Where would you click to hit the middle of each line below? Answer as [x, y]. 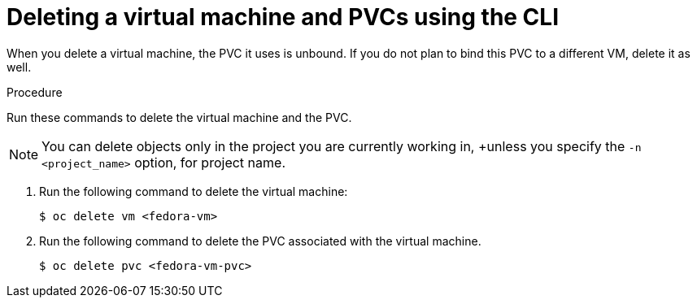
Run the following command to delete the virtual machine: [194, 191]
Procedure [35, 92]
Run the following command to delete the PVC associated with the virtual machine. [260, 241]
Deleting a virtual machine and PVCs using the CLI [283, 17]
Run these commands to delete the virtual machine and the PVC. [179, 117]
